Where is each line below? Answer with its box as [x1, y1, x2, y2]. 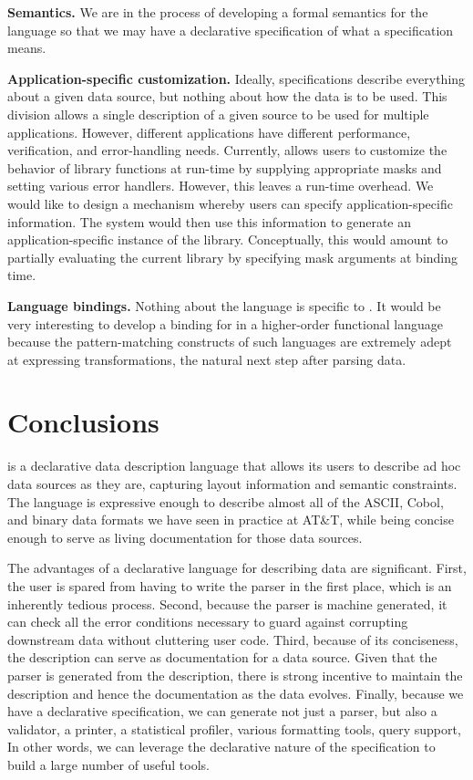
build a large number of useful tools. [7, 754, 210, 774]
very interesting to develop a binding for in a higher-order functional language [7, 314, 443, 333]
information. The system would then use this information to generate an [7, 212, 411, 231]
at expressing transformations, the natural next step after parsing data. [7, 349, 406, 369]
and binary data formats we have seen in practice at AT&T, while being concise [7, 510, 454, 529]
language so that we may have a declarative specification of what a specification [7, 20, 454, 39]
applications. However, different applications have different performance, [7, 122, 411, 141]
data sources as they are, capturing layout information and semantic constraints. [7, 474, 458, 493]
